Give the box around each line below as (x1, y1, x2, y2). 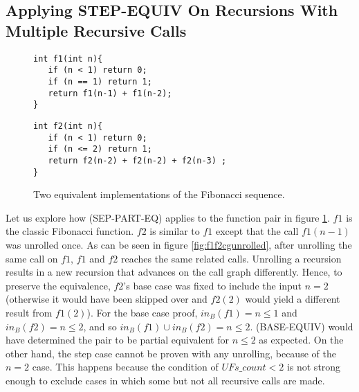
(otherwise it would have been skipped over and (6, 292, 208, 306)
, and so (83, 319, 117, 333)
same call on (6, 251, 58, 265)
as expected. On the (259, 332, 344, 347)
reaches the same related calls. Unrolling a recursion (120, 251, 342, 265)
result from (6, 305, 53, 319)
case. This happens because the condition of (32, 359, 219, 374)
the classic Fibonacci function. (6, 224, 134, 238)
